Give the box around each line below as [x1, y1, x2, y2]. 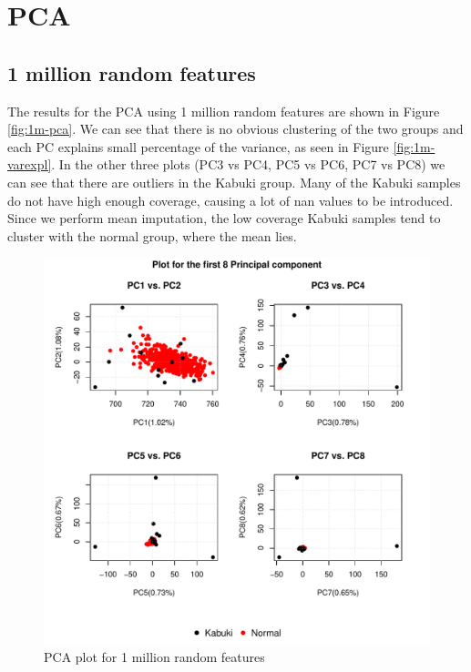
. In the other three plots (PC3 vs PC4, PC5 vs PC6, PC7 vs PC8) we [51, 155, 445, 174]
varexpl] [7, 155, 52, 174]
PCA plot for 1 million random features [44, 647, 265, 666]
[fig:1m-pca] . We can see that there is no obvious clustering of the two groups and [7, 119, 464, 138]
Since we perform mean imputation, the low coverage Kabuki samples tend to [7, 209, 441, 228]
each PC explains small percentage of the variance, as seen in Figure [7, 137, 389, 156]
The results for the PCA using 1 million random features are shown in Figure [7, 101, 440, 120]
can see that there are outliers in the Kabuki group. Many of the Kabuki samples [7, 172, 461, 191]
